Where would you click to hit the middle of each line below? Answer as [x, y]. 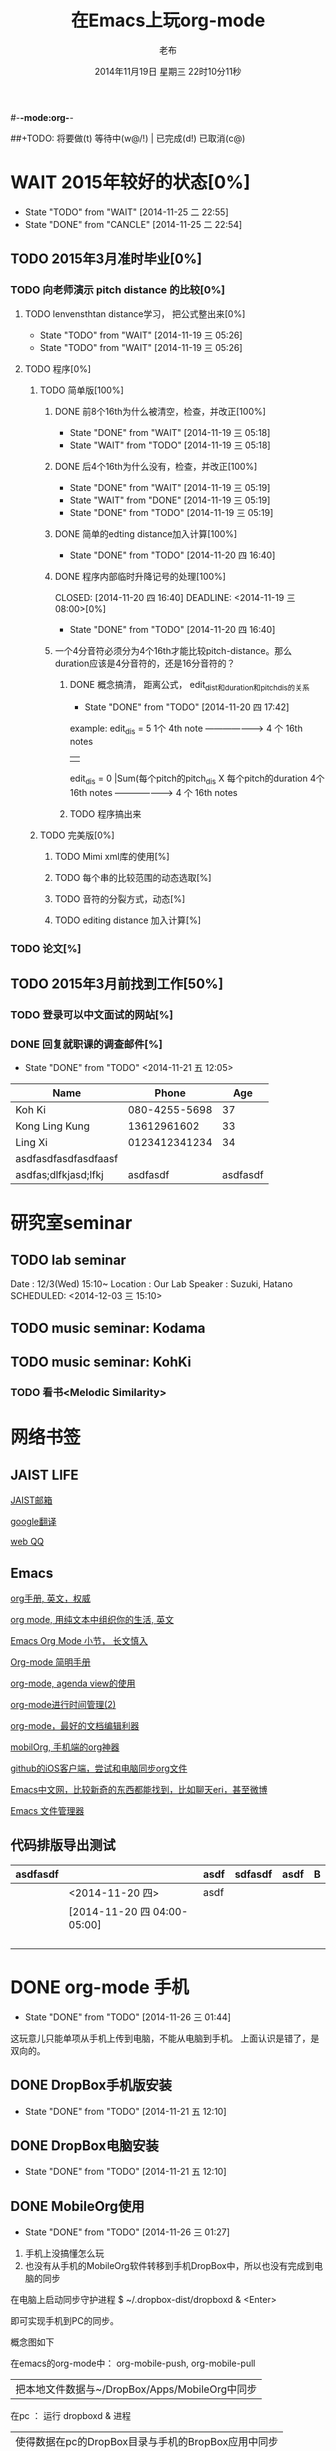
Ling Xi [31, 1143]
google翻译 [33, 1522]
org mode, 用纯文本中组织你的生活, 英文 [92, 1619]
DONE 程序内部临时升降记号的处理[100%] [140, 576]
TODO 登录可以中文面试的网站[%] [92, 1015]
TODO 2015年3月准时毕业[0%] [106, 259]
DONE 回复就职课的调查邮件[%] [86, 1044]
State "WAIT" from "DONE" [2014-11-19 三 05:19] [170, 500]
